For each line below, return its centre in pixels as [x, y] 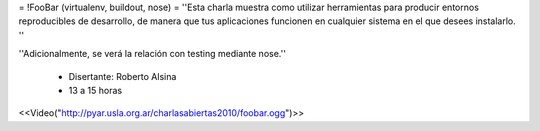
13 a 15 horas [95, 90]
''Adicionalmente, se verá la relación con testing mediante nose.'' [152, 54]
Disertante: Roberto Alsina [122, 76]
